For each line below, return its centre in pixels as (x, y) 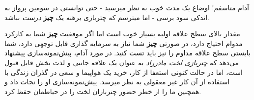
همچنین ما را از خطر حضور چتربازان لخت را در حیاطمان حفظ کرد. (103, 91)
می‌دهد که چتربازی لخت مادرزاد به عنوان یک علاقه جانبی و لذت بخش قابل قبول (122, 62)
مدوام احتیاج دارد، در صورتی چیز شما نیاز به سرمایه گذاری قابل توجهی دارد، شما (124, 43)
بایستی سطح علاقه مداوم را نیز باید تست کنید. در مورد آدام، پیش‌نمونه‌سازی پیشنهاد (127, 53)
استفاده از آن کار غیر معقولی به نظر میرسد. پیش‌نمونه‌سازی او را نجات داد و (117, 82)
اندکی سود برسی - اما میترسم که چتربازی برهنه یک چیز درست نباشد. (107, 17)
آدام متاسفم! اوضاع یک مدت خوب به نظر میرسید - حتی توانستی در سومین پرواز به (127, 7)
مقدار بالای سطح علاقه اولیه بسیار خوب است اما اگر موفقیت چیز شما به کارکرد (122, 34)
